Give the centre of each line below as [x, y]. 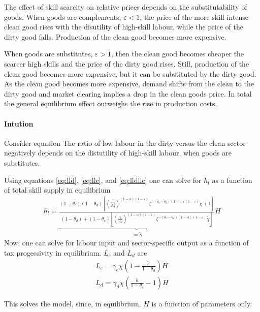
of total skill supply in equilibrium [57, 190]
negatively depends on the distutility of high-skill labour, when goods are [118, 153]
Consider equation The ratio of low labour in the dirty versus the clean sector [125, 143]
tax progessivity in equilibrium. [53, 252]
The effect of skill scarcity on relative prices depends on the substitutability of [126, 7]
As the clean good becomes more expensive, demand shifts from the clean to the [129, 84]
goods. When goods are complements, [63, 17]
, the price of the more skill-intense [194, 17]
